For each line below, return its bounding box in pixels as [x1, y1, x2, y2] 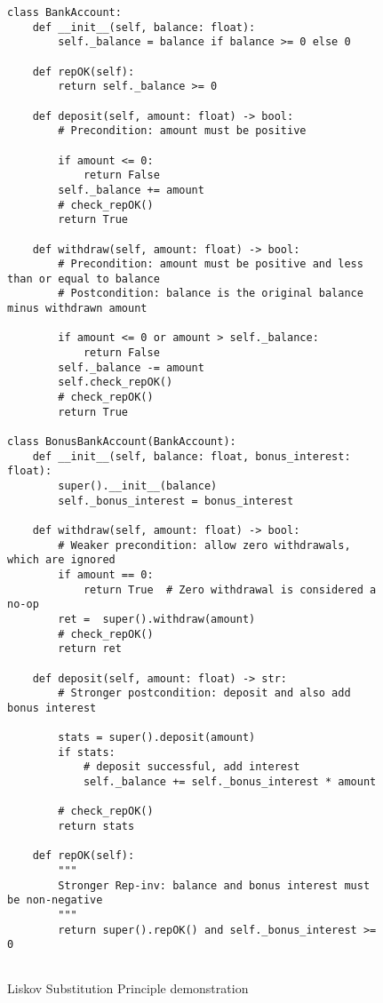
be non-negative [7, 894, 103, 907]
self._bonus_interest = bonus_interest [58, 494, 294, 507]
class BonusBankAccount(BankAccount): [7, 435, 236, 449]
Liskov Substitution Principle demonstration [7, 978, 249, 997]
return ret [58, 642, 122, 656]
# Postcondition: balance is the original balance [58, 287, 363, 300]
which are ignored [7, 553, 116, 567]
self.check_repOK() [58, 376, 173, 389]
